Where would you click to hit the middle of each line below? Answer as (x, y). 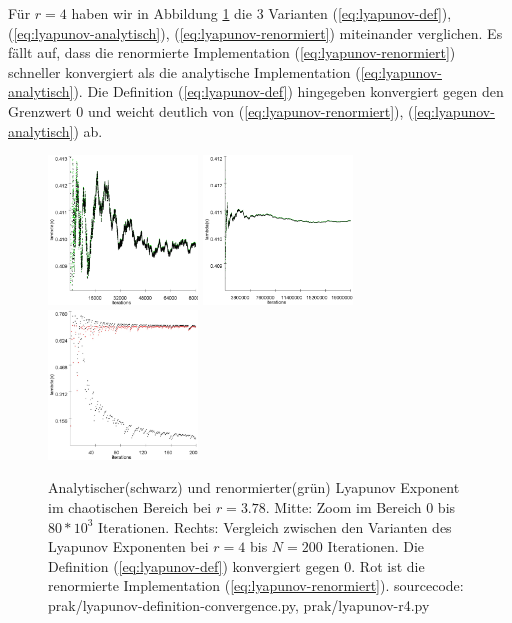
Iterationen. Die (376, 546)
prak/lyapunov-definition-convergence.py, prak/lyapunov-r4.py (239, 604)
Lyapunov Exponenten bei (128, 546)
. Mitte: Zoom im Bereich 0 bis (360, 506)
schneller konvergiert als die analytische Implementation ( (184, 71)
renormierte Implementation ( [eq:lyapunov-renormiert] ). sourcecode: (256, 585)
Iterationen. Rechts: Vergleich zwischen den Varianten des (275, 526)
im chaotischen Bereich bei (130, 506)
